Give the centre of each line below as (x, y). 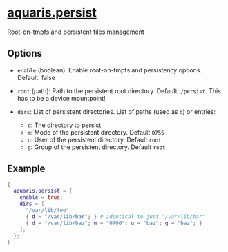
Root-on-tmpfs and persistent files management (76, 32)
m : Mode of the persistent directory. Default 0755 (96, 132)
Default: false (36, 77)
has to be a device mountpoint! (61, 98)
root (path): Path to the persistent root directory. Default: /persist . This (119, 90)
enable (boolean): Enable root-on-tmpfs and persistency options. (110, 70)
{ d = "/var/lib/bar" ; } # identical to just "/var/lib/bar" (115, 216)
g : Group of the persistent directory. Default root (96, 147)
